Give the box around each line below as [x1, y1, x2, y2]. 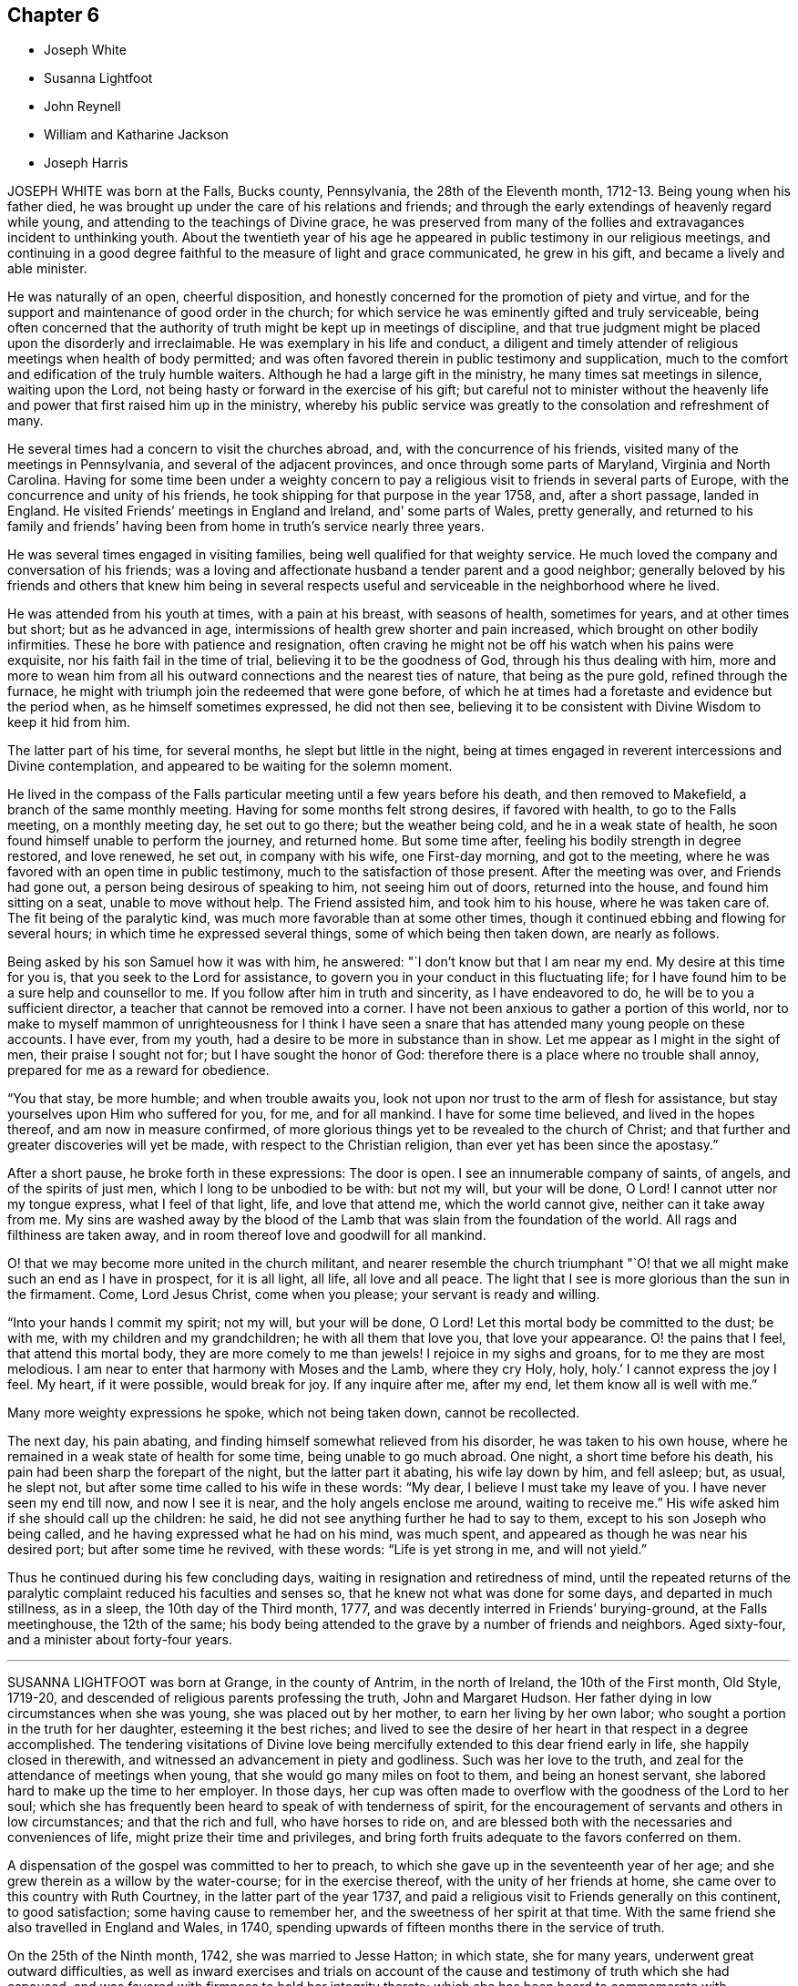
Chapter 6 [7, 4, 100, 26]
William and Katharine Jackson [44, 127, 229, 143]
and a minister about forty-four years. [7, 1632, 232, 1648]
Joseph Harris [44, 155, 128, 171]
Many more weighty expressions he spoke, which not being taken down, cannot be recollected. [7, 1405, 580, 1421]
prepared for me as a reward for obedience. [7, 1062, 270, 1079]
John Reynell [44, 98, 121, 115]
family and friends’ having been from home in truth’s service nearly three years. [7, 518, 485, 535]
